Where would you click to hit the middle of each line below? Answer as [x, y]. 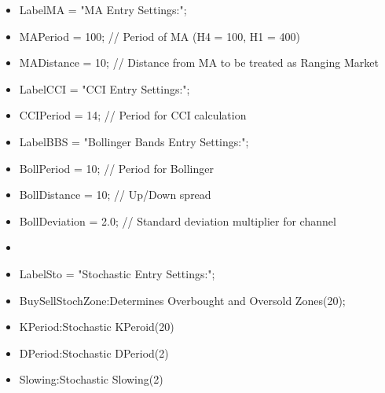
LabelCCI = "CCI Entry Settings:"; [104, 88]
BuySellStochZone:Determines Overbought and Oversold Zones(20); [182, 300]
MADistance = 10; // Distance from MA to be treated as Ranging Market [199, 62]
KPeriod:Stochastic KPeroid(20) [97, 327]
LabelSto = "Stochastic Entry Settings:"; [117, 273]
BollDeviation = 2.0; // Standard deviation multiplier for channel [178, 220]
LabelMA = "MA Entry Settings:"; [103, 9]
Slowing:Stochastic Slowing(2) [91, 379]
